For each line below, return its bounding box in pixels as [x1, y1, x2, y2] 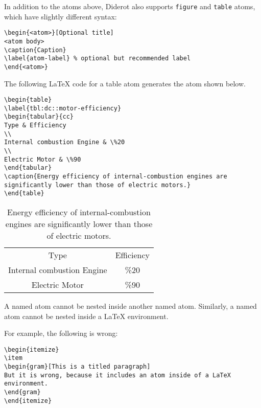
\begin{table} [4, 96, 52, 104]
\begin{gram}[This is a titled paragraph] [4, 363, 151, 371]
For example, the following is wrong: [4, 328, 118, 338]
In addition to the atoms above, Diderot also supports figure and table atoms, [4, 1, 255, 11]
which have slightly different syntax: [4, 11, 117, 21]
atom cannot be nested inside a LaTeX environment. [4, 310, 169, 321]
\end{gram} [4, 389, 41, 396]
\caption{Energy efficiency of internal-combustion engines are [4, 173, 227, 180]
